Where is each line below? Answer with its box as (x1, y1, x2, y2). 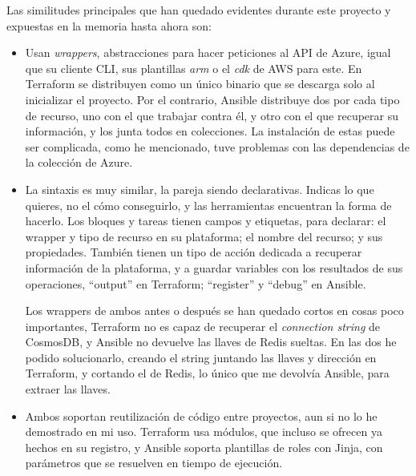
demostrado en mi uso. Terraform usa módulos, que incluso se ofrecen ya (25, 423, 382, 440)
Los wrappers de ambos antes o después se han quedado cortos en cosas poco (25, 302, 404, 319)
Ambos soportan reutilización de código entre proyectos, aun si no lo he (25, 407, 378, 424)
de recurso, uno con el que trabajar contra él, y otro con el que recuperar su (25, 107, 399, 123)
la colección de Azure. (25, 154, 133, 171)
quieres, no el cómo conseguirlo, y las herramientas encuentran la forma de (25, 196, 392, 213)
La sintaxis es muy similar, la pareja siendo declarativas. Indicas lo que (25, 180, 374, 197)
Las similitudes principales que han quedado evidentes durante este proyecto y (6, 2, 391, 18)
